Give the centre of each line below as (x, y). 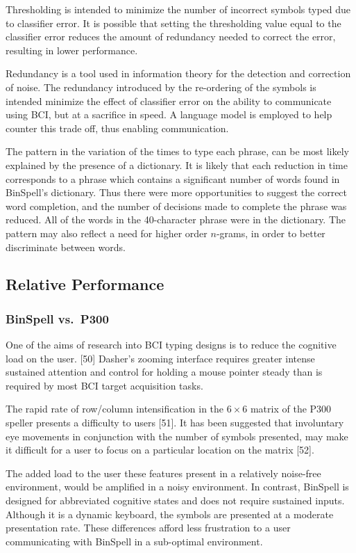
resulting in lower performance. (72, 50)
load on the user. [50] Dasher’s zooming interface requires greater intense (160, 358)
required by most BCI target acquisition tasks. (104, 385)
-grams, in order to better (271, 233)
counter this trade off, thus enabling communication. (117, 128)
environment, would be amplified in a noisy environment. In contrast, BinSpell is (177, 487)
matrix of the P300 (291, 409)
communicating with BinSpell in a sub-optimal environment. (134, 541)
